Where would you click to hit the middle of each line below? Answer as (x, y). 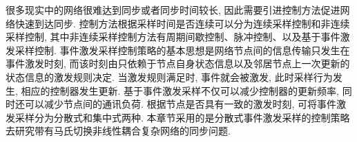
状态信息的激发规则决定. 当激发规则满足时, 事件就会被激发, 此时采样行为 (169, 76)
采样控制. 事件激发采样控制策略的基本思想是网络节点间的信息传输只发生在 (182, 50)
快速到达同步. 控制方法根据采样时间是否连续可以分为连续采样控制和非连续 (182, 23)
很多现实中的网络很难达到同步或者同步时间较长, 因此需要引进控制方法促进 (173, 10)
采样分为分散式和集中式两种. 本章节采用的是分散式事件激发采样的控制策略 (182, 117)
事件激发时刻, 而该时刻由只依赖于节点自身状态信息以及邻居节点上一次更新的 (178, 63)
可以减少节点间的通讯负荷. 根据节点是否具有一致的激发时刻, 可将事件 (181, 104)
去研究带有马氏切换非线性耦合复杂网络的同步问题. (118, 131)
